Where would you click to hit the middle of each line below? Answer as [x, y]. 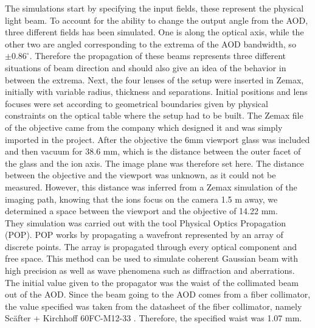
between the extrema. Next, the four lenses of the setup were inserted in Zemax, [154, 79]
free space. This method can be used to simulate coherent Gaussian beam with [152, 258]
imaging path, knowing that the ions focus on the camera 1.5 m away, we [141, 199]
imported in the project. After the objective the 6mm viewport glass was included [157, 139]
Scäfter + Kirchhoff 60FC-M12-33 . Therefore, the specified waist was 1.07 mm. [154, 318]
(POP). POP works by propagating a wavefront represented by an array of [144, 235]
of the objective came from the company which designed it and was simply [144, 127]
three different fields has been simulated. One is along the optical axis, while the [154, 32]
